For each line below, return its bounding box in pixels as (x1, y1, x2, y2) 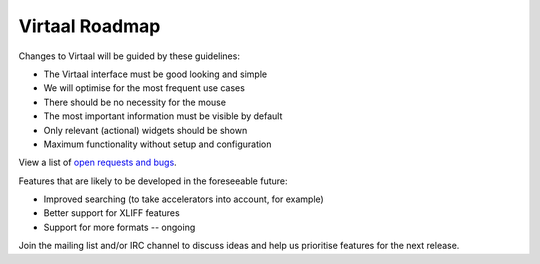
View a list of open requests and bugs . (18, 156, 177, 169)
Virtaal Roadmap (18, 15, 161, 37)
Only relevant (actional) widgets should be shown (43, 124, 248, 136)
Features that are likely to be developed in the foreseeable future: (18, 175, 289, 187)
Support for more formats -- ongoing (43, 221, 196, 233)
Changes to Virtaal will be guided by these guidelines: (18, 50, 240, 62)
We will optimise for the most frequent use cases (43, 82, 245, 94)
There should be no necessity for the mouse (43, 96, 227, 108)
